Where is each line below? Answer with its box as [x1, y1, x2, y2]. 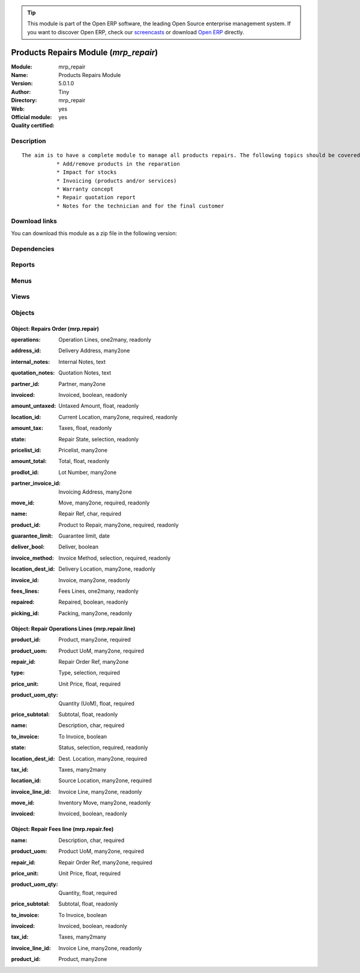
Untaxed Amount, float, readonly [58, 402, 139, 410]
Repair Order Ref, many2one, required [58, 859, 152, 866]
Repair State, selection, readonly [58, 435, 139, 443]
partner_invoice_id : [11, 480, 61, 487]
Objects [11, 308, 35, 317]
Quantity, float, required [58, 889, 117, 896]
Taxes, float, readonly [58, 425, 112, 432]
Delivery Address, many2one [58, 347, 130, 354]
